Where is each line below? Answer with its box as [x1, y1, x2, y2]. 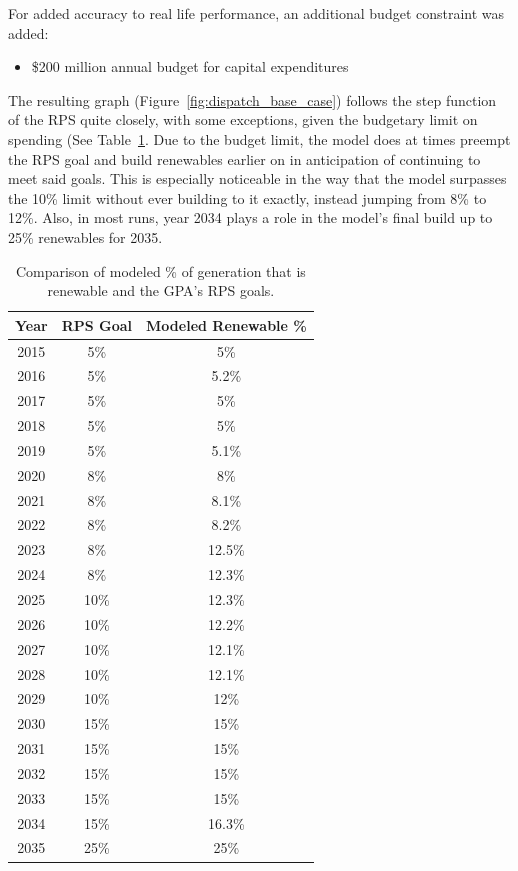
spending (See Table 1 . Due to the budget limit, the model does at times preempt [8, 128, 511, 149]
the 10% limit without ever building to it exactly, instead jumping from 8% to [8, 187, 487, 208]
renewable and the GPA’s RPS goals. [47, 280, 275, 301]
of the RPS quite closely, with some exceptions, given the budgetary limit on [8, 109, 478, 130]
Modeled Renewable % [146, 314, 307, 335]
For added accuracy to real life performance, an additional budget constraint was [8, 3, 505, 23]
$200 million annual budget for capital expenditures [31, 56, 349, 77]
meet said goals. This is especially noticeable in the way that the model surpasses [8, 168, 507, 189]
